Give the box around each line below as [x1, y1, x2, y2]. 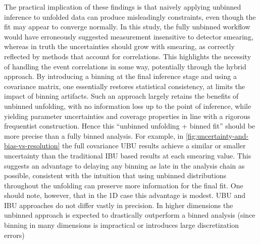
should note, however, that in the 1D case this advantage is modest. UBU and [4, 190, 245, 200]
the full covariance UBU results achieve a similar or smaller [62, 140, 246, 151]
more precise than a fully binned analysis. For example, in [4, 130, 184, 141]
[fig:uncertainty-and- [185, 130, 249, 141]
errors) [4, 229, 25, 240]
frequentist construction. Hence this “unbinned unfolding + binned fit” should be [4, 120, 255, 131]
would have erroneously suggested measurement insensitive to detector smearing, [4, 31, 253, 42]
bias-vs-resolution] [4, 140, 60, 151]
